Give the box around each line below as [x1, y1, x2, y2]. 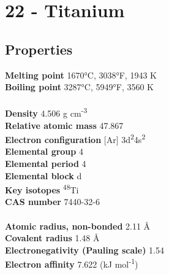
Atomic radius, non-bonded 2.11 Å [5, 219, 151, 232]
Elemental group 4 [5, 145, 83, 158]
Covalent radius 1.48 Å [5, 231, 100, 244]
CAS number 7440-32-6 [5, 195, 100, 208]
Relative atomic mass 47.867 [5, 118, 124, 131]
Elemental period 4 [5, 157, 86, 170]
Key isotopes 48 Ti [5, 182, 79, 196]
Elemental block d [5, 169, 82, 182]
